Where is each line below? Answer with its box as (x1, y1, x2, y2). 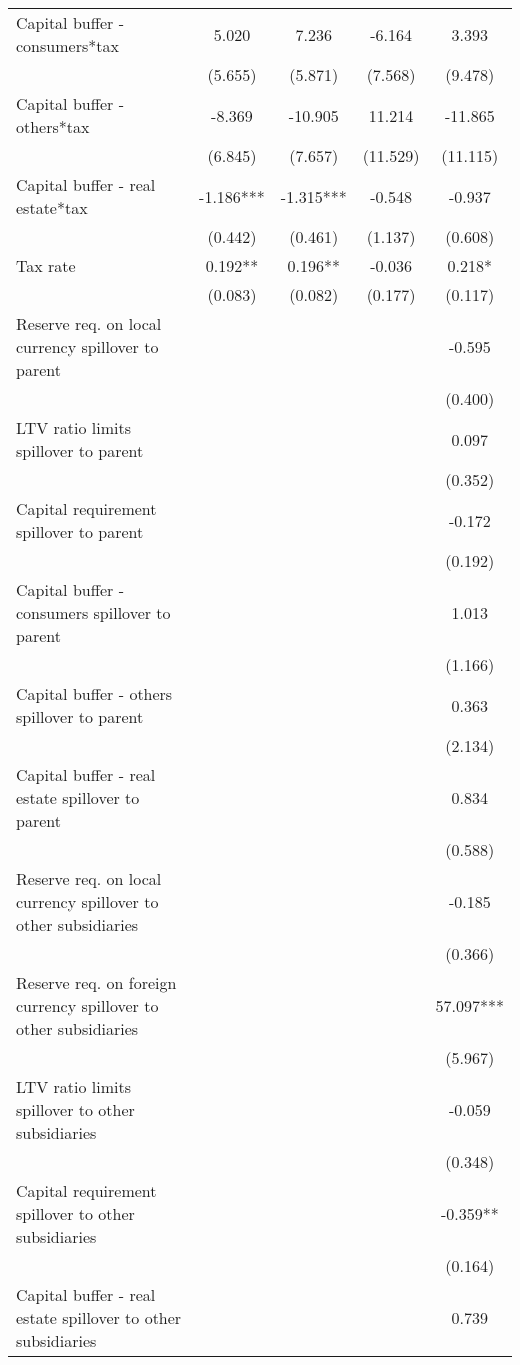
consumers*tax (16, 34, 119, 57)
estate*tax (16, 196, 88, 219)
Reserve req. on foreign (16, 971, 177, 994)
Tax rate (16, 254, 76, 277)
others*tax (16, 115, 90, 138)
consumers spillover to (16, 601, 171, 624)
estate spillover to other (16, 1306, 182, 1329)
